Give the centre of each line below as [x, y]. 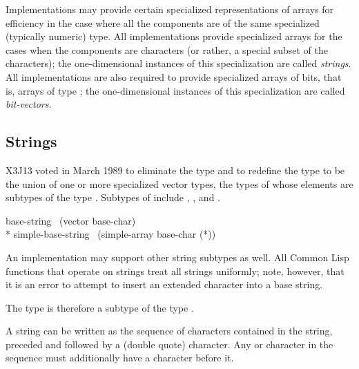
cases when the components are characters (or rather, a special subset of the [167, 49]
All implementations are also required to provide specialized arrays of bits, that [174, 76]
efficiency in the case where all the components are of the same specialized [163, 22]
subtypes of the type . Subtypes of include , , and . [113, 197]
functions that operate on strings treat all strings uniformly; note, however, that [175, 271]
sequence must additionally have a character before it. [120, 358]
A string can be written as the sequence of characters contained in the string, [169, 331]
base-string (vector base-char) [71, 220]
